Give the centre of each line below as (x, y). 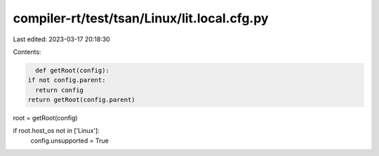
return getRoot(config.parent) (82, 100)
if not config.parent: (67, 80)
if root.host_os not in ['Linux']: (56, 131)
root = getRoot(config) (45, 118)
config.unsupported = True (69, 141)
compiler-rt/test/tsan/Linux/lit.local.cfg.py (141, 18)
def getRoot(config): (73, 70)
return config (60, 90)
